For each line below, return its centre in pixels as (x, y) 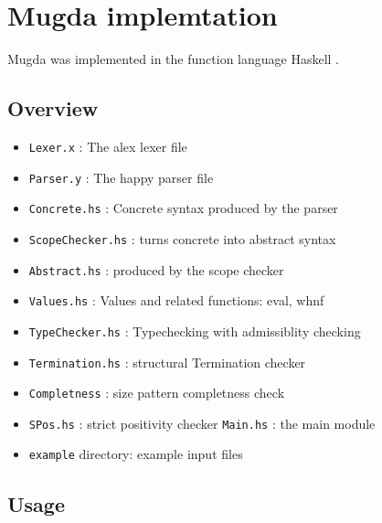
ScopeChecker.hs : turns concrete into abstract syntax (182, 238)
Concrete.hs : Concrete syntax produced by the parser (183, 208)
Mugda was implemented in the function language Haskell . (174, 59)
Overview (53, 108)
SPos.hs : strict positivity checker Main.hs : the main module (202, 423)
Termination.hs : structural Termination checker (167, 362)
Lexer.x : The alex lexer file (108, 146)
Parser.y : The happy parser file (121, 177)
